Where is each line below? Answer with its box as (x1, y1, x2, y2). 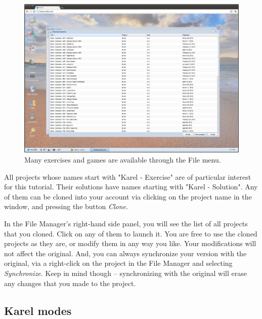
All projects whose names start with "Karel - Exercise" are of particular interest (4, 171, 251, 182)
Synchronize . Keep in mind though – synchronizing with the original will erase (4, 267, 247, 278)
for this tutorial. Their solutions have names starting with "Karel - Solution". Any (4, 181, 258, 192)
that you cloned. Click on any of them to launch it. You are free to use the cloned (4, 228, 257, 238)
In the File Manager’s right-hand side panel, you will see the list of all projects (4, 218, 248, 228)
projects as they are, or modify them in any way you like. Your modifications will (4, 238, 256, 249)
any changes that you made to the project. (4, 277, 136, 288)
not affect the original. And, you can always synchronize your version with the (4, 248, 247, 258)
